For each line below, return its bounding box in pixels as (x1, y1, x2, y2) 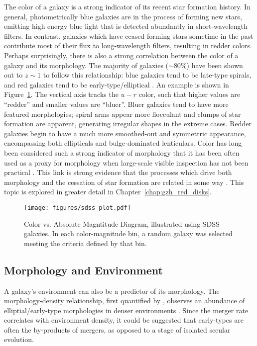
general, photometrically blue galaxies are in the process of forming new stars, (4, 11, 242, 21)
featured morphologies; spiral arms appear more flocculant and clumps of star (4, 108, 241, 119)
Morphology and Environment (4, 262, 163, 277)
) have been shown (186, 60, 243, 70)
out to (4, 70, 23, 80)
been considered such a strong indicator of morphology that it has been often (4, 147, 240, 158)
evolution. (4, 334, 34, 345)
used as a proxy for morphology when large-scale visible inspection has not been (4, 157, 249, 168)
